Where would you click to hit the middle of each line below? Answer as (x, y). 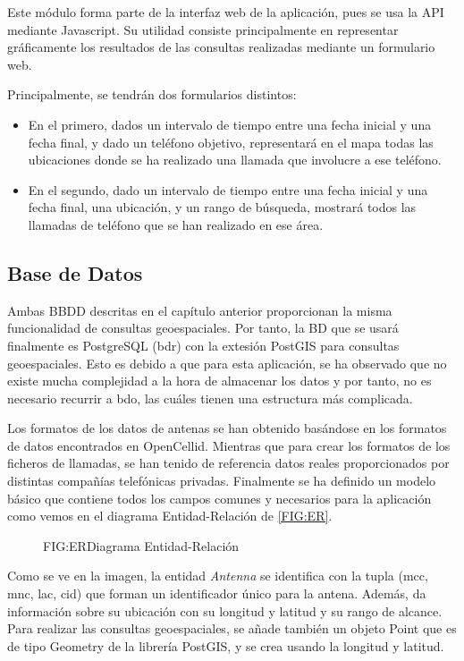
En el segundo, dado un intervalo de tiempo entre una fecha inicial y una (228, 189)
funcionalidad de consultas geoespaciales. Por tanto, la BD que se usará (203, 328)
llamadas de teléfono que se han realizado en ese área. (176, 224)
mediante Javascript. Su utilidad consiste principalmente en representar (203, 29)
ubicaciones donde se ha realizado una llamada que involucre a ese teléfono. (235, 160)
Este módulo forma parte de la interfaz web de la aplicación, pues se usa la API (226, 12)
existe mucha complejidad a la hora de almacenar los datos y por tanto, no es (219, 381)
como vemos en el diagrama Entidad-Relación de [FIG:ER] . (170, 516)
